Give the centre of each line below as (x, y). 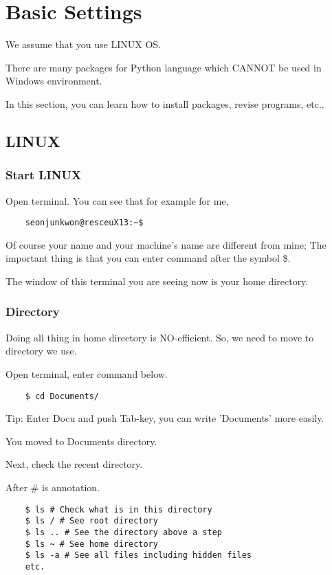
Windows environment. (54, 81)
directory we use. (41, 351)
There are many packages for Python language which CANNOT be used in (164, 67)
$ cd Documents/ (62, 396)
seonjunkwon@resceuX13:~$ (84, 223)
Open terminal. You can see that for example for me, (117, 200)
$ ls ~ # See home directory (91, 544)
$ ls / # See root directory (91, 521)
